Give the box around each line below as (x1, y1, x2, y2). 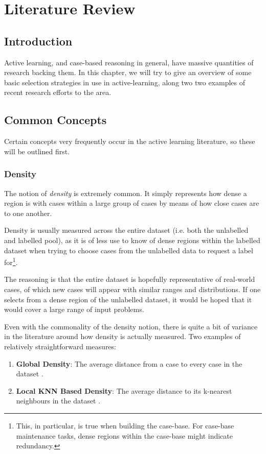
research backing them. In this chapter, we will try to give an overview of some (4, 67, 252, 78)
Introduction (4, 33, 73, 49)
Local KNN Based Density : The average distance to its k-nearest (16, 385, 232, 396)
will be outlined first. (4, 146, 70, 156)
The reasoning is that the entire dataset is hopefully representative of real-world (4, 274, 255, 284)
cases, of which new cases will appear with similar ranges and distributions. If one (4, 283, 261, 294)
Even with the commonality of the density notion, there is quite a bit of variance (4, 321, 258, 331)
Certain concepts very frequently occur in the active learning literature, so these (4, 136, 255, 147)
